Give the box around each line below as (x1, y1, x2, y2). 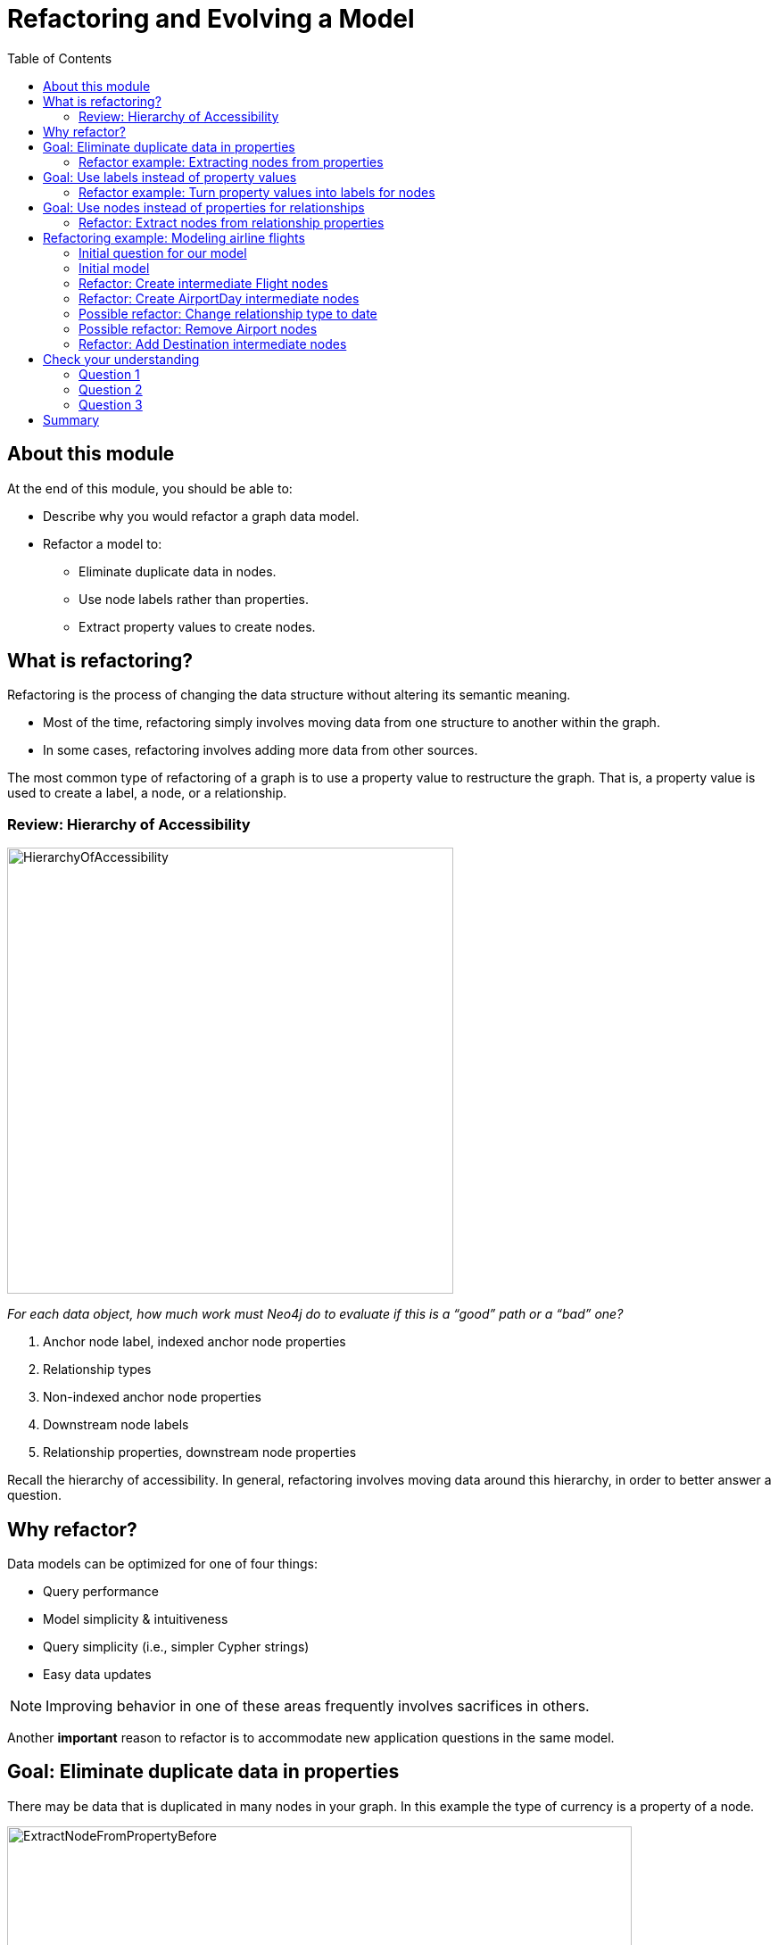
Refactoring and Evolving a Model (7, 4, 415, 34)
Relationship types (43, 1361, 152, 1378)
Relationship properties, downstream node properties (43, 1444, 357, 1461)
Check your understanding (43, 351, 200, 367)
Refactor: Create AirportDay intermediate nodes (79, 290, 360, 306)
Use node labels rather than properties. (79, 591, 310, 607)
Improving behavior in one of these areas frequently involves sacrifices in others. (46, 1697, 590, 1716)
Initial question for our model (79, 244, 247, 261)
